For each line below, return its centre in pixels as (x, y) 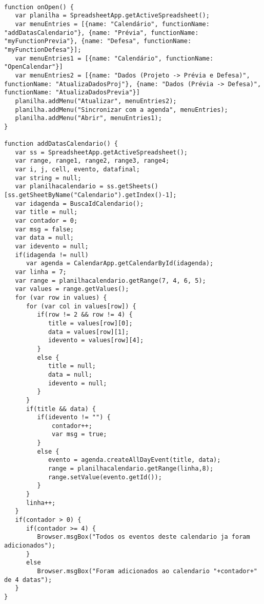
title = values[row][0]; (90, 323)
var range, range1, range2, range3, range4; (92, 161)
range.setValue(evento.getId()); (105, 477)
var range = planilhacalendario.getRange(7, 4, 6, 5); (110, 280)
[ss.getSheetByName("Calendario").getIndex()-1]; (90, 195)
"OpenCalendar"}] (34, 67)
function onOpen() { (39, 7)
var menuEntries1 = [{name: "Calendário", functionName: (114, 58)
